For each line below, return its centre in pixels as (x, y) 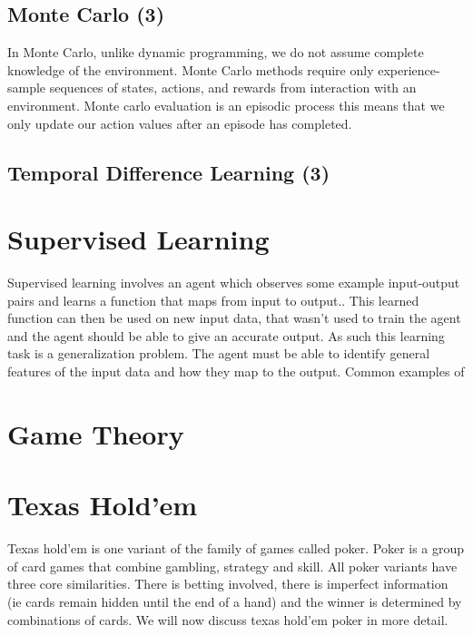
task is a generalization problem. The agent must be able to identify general (219, 353)
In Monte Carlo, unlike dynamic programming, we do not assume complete (216, 52)
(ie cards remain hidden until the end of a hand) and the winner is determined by (235, 601)
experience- (409, 69)
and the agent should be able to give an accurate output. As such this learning (226, 335)
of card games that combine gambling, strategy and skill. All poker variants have (232, 566)
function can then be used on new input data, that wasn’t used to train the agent (234, 318)
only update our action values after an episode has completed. (180, 123)
